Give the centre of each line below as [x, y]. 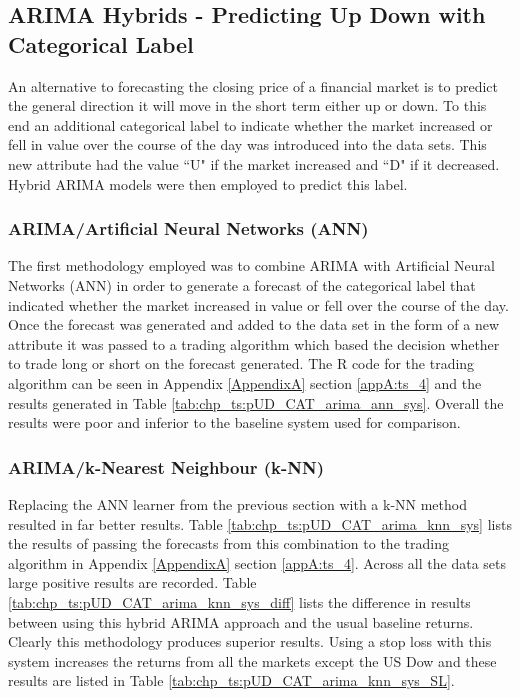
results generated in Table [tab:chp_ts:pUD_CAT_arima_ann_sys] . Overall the [256, 402]
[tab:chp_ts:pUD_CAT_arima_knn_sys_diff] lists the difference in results [239, 601]
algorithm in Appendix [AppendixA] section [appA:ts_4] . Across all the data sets [257, 562]
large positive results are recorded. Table [132, 582]
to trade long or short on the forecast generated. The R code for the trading [241, 363]
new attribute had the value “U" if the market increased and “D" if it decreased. [254, 163]
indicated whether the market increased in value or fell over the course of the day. [258, 304]
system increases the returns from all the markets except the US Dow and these [252, 660]
